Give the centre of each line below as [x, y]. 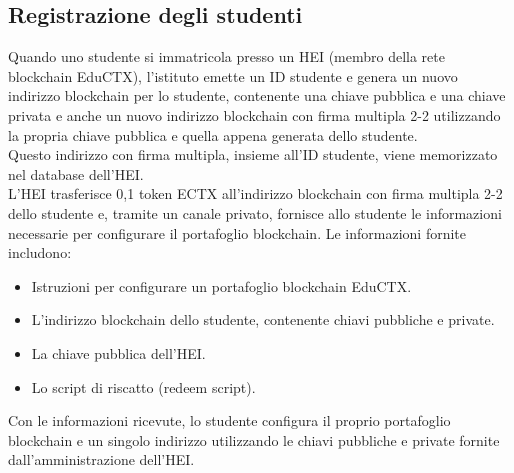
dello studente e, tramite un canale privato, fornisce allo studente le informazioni [255, 212]
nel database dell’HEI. [76, 173]
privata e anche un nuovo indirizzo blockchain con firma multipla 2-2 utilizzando [254, 114]
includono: [40, 252]
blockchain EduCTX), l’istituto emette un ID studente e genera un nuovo [233, 75]
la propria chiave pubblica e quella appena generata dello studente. [213, 134]
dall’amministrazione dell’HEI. [101, 459]
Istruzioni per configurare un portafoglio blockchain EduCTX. [221, 285]
